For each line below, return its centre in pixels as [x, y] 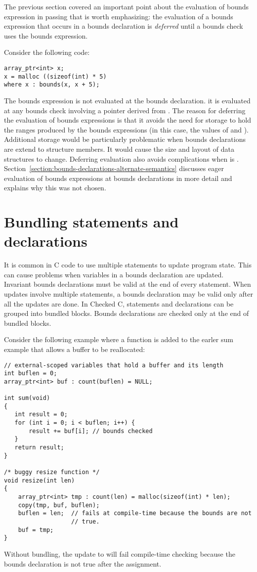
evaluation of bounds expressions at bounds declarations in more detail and [118, 178]
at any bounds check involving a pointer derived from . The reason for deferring [125, 110]
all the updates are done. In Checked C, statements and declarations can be [119, 303]
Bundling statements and [91, 222]
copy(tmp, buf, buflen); [59, 505]
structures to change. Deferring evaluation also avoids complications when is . [121, 158]
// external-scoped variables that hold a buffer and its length [114, 365]
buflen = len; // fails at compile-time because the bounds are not [135, 513]
